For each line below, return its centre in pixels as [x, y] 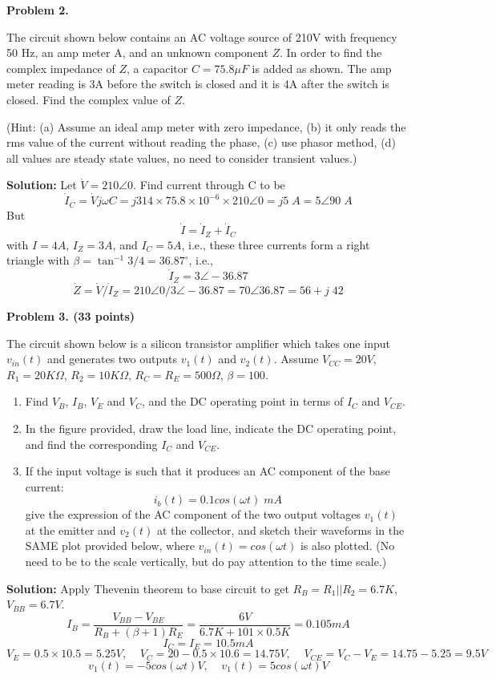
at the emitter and [71, 529]
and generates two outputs [113, 359]
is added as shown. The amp [322, 68]
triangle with [38, 260]
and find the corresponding [91, 444]
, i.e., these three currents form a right [276, 244]
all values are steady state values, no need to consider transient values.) [182, 158]
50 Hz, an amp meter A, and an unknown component [137, 53]
